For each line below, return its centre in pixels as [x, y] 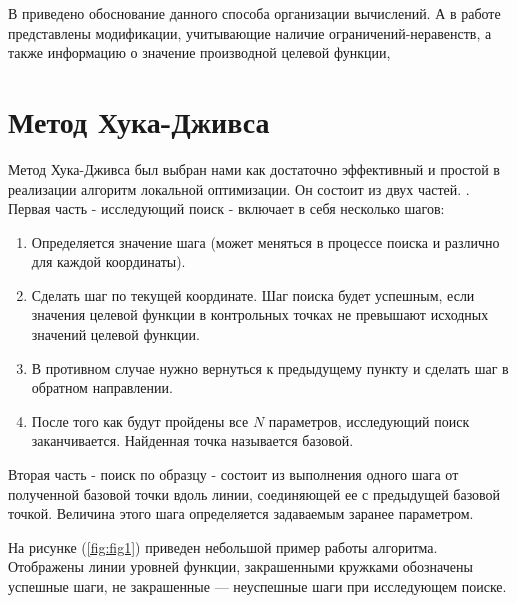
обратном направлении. [102, 387]
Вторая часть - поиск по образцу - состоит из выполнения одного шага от [233, 474]
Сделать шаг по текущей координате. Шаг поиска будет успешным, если [253, 294]
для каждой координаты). [108, 261]
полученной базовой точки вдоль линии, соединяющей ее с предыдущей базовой [254, 493]
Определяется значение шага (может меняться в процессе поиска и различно [265, 241]
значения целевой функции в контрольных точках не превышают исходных [260, 314]
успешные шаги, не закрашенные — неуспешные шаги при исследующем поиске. [257, 586]
